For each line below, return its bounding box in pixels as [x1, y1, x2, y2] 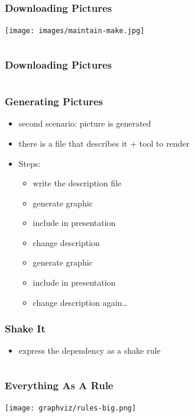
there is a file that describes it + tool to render [18, 137, 189, 149]
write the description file [33, 177, 122, 189]
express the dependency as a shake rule [18, 344, 161, 357]
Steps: [18, 157, 41, 169]
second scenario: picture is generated [18, 117, 151, 130]
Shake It [5, 321, 46, 336]
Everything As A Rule [5, 377, 114, 392]
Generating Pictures [5, 94, 104, 109]
